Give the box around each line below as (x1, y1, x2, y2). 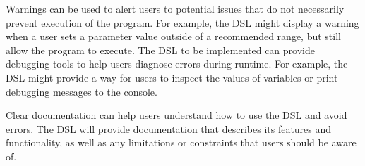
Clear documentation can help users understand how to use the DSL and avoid (6, 108, 347, 122)
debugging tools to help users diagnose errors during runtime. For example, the (6, 56, 348, 71)
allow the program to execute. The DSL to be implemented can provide (6, 42, 315, 57)
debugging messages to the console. (6, 84, 157, 98)
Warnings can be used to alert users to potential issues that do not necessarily (6, 1, 345, 15)
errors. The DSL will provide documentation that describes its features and (6, 121, 332, 136)
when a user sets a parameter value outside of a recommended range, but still (6, 29, 341, 44)
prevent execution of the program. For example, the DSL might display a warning (6, 15, 359, 30)
